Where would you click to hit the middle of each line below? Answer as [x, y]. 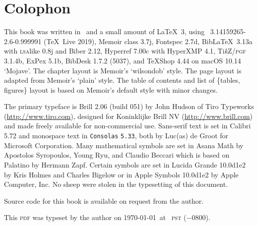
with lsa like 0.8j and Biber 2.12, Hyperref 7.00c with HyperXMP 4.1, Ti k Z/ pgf [125, 51]
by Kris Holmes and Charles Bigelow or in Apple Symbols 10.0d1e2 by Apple [121, 174]
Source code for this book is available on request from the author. [104, 200]
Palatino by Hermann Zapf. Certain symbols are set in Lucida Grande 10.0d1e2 [125, 164]
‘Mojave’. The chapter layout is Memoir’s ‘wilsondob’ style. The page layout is [123, 70]
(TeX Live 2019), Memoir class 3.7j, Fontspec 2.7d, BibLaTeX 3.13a [148, 41]
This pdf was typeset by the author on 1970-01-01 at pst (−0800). [107, 217]
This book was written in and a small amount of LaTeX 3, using [104, 31]
